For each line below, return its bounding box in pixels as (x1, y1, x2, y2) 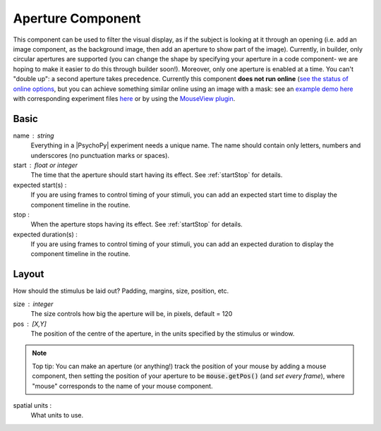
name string (13, 131, 54, 140)
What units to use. (30, 411, 84, 420)
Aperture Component (13, 11, 141, 26)
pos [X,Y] (13, 320, 47, 328)
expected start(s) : (13, 181, 67, 189)
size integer (13, 300, 54, 308)
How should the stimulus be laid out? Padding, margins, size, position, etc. (13, 286, 229, 296)
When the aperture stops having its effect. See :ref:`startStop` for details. (30, 220, 243, 229)
